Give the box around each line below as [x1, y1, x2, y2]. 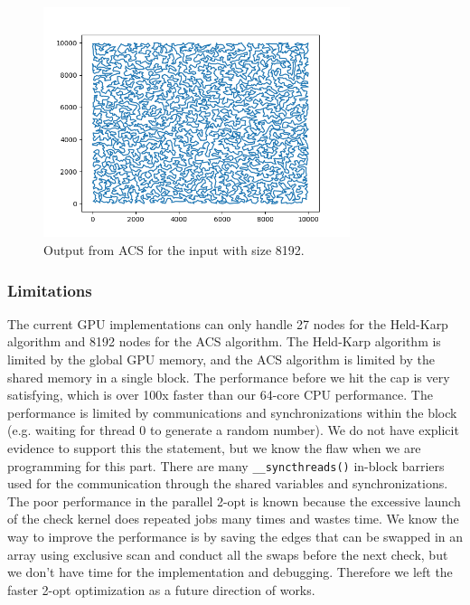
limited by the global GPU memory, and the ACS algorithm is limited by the [7, 349, 435, 368]
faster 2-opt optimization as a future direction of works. [7, 580, 315, 599]
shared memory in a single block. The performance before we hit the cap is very [7, 367, 450, 386]
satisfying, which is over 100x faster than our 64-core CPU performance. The [7, 385, 433, 404]
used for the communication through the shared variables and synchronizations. [7, 474, 448, 493]
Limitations [7, 279, 92, 301]
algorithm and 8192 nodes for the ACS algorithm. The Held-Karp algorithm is [7, 332, 441, 351]
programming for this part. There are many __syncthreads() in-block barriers [7, 456, 445, 475]
